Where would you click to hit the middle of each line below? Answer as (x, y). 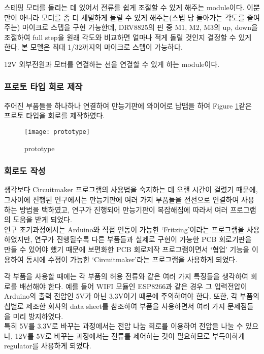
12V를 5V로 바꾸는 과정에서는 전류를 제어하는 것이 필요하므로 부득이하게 (130, 335)
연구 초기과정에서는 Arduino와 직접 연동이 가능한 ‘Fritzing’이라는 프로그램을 (124, 229)
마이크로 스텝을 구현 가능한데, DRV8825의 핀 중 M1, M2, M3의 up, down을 (140, 27)
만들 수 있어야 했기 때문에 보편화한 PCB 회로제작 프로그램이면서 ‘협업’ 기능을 (127, 249)
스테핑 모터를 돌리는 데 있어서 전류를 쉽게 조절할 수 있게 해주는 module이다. (124, 7)
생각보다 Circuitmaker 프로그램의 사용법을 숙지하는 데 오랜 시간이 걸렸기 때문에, (131, 189)
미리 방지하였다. (38, 316)
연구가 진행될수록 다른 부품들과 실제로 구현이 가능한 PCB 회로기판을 (143, 239)
